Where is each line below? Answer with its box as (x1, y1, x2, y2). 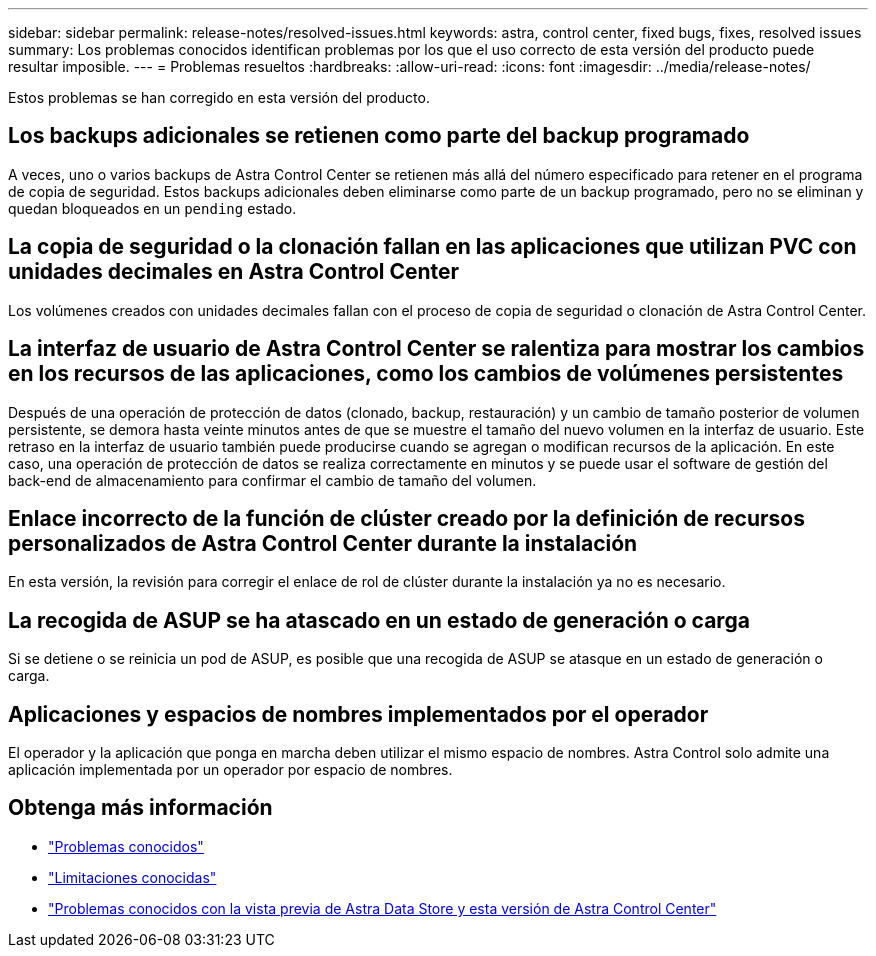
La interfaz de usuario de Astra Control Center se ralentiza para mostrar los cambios (8, 336, 865, 362)
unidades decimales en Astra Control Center (8, 259, 460, 285)
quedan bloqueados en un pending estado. (8, 199, 297, 217)
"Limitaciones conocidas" (48, 868, 217, 886)
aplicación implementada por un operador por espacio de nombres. (8, 761, 453, 779)
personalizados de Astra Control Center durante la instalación (8, 530, 638, 556)
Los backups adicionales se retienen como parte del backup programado (8, 123, 750, 149)
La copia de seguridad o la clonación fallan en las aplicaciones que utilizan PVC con (8, 234, 857, 260)
